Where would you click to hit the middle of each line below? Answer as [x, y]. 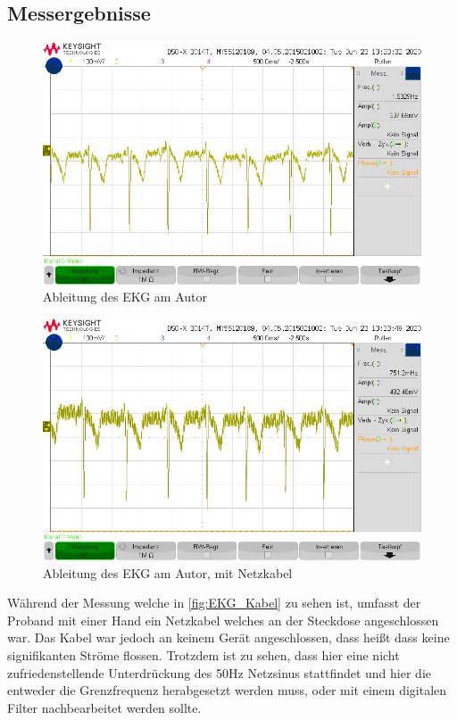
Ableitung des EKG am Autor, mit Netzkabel [168, 572]
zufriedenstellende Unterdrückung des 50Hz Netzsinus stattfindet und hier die [220, 672]
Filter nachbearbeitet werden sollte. [104, 707]
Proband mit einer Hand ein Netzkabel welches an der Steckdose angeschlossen [223, 620]
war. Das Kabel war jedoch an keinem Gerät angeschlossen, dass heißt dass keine [228, 637]
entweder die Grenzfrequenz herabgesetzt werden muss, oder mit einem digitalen [227, 690]
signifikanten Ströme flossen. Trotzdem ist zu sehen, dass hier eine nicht [204, 655]
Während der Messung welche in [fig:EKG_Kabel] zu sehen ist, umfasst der [214, 603]
